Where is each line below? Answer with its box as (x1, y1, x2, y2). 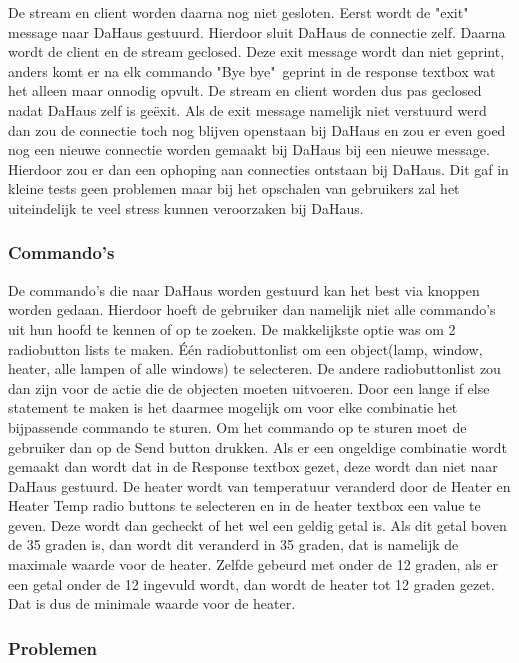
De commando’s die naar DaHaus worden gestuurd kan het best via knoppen (8, 279, 480, 300)
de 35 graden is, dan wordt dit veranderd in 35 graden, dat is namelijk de (8, 534, 459, 555)
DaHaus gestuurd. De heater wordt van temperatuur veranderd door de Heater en (8, 475, 511, 496)
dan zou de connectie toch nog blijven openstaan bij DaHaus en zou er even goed (8, 119, 506, 140)
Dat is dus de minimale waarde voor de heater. (8, 593, 296, 614)
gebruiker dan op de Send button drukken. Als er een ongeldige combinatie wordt (8, 436, 507, 457)
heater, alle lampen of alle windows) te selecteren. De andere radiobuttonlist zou (8, 358, 501, 379)
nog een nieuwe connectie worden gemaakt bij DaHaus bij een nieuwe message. (8, 139, 490, 160)
